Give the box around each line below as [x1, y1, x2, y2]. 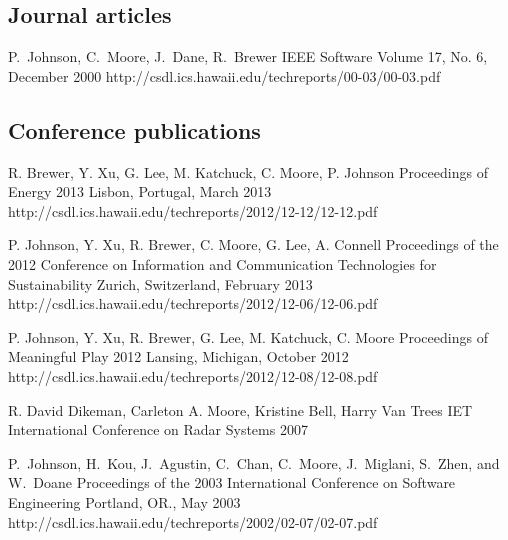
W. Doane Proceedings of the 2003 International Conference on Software [8, 472, 456, 493]
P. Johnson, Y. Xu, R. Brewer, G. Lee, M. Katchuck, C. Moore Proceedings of [8, 326, 488, 347]
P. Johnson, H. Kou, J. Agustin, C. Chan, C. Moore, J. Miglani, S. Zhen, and [8, 452, 500, 473]
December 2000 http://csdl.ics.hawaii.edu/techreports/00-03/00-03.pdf [8, 65, 441, 86]
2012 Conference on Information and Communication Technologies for [8, 253, 437, 274]
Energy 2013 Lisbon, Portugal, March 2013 [8, 181, 272, 202]
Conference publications [8, 114, 261, 145]
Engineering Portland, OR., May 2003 [8, 491, 241, 512]
